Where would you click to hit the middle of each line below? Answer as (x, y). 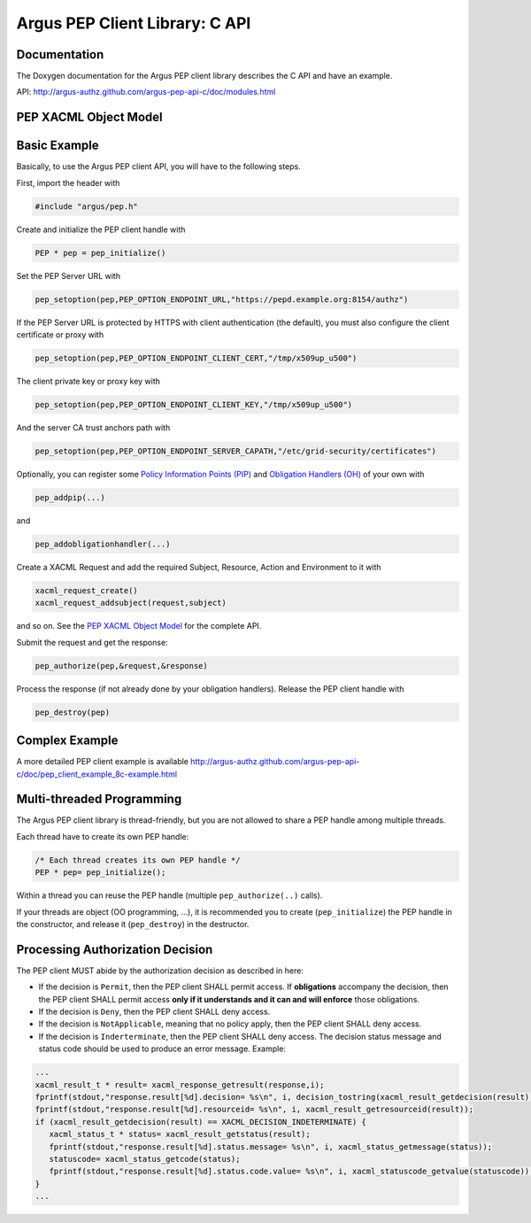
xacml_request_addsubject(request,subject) (131, 603)
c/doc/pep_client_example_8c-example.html (96, 774)
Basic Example (58, 146)
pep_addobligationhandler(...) (103, 544)
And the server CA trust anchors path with (93, 428)
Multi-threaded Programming (99, 799)
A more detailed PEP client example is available (103, 762)
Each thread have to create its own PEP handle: (103, 836)
